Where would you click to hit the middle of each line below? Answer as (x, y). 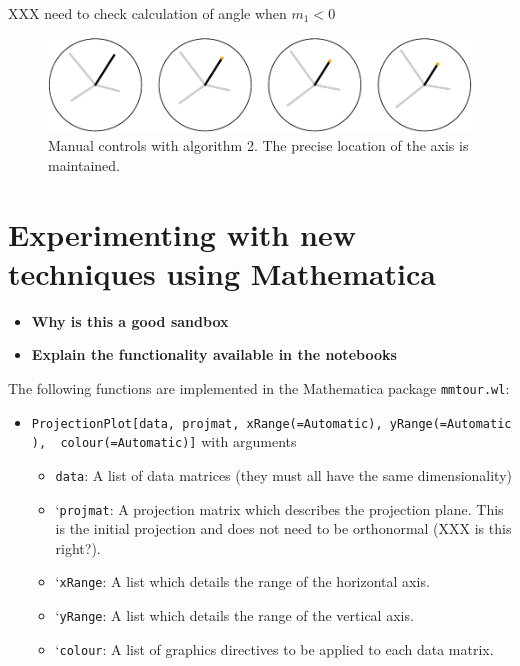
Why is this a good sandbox (130, 320)
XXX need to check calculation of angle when (147, 13)
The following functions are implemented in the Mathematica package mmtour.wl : (259, 387)
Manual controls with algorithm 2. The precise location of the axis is (258, 145)
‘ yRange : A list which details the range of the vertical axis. (234, 615)
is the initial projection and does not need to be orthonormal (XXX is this (283, 528)
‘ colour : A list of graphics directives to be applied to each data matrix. (274, 648)
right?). (78, 547)
